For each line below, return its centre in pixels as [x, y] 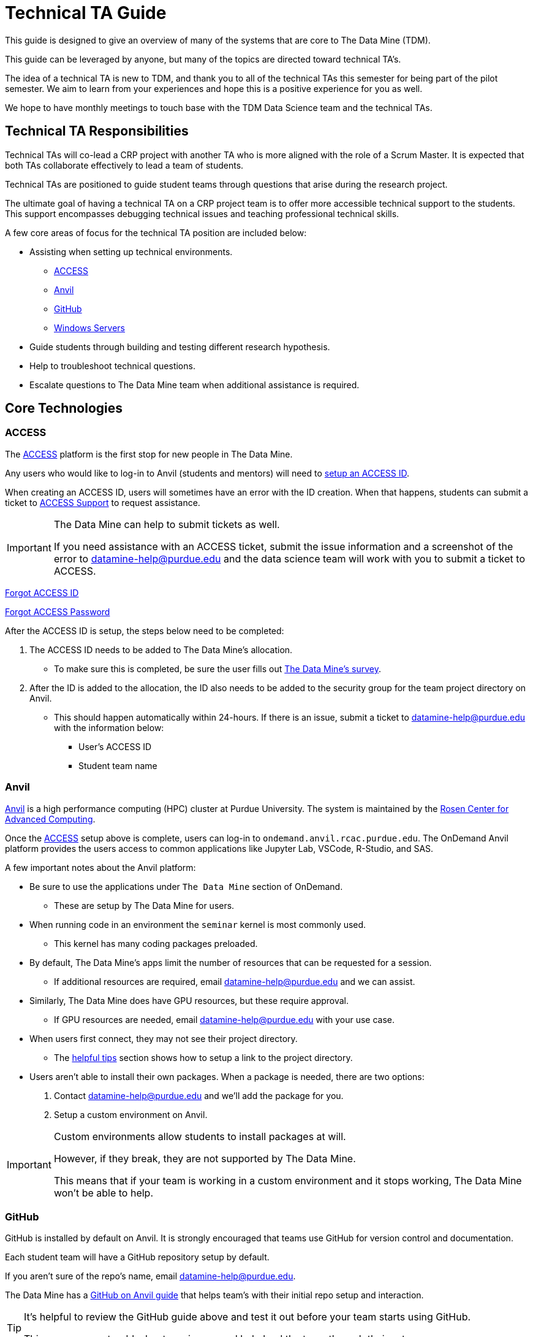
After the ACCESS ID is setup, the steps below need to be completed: [145, 630]
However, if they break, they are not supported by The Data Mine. [205, 1158]
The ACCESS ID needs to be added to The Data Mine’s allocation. [161, 649]
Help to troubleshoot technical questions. [112, 366]
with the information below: [109, 727]
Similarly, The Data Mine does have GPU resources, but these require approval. [189, 1000]
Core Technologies [64, 408]
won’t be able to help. [103, 1193]
